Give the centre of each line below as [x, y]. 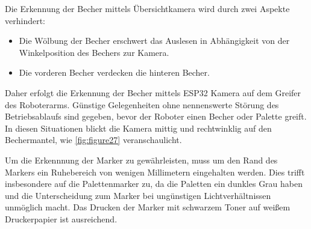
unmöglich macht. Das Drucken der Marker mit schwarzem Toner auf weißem [148, 207]
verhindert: [25, 20]
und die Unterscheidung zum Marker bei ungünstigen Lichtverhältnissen [138, 195]
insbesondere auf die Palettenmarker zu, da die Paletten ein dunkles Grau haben [154, 184]
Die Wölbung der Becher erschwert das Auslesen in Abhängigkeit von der [154, 41]
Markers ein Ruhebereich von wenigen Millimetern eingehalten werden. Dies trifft [155, 172]
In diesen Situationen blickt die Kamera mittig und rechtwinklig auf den [138, 128]
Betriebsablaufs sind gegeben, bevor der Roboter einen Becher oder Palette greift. [156, 116]
